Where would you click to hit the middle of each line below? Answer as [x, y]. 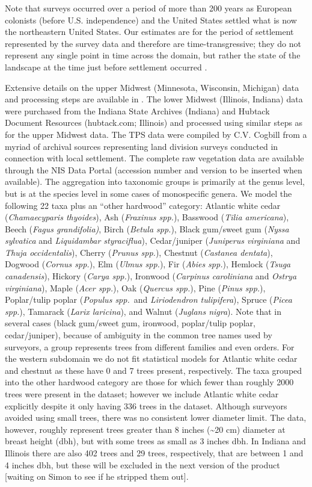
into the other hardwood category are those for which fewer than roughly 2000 [149, 382]
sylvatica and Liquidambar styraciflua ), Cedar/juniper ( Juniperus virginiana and [153, 240]
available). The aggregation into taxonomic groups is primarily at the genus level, [155, 181]
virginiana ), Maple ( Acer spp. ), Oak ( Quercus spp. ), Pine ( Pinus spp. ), [135, 287]
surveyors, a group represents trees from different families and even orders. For [150, 346]
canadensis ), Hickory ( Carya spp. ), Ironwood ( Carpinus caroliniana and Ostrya [151, 276]
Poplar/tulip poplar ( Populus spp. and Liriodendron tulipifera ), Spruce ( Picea [148, 299]
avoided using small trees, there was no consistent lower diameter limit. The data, [156, 417]
